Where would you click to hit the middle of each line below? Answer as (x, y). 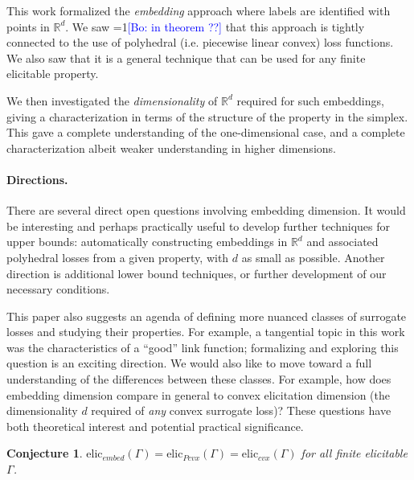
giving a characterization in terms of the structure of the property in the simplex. (207, 116)
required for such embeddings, (310, 100)
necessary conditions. (58, 289)
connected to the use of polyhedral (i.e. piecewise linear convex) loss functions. (200, 42)
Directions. (37, 179)
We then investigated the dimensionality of (112, 100)
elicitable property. (53, 74)
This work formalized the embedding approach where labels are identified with (199, 10)
